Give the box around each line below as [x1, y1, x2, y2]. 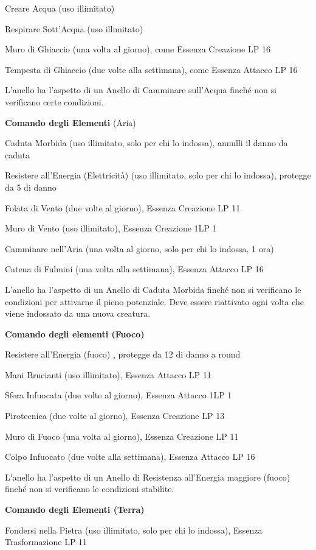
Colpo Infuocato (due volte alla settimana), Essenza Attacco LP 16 [5, 450, 255, 463]
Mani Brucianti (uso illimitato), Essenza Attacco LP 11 [5, 368, 211, 381]
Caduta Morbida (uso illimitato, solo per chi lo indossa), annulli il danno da [5, 136, 288, 149]
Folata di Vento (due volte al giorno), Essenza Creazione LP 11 [5, 201, 241, 214]
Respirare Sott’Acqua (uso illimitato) [5, 22, 143, 35]
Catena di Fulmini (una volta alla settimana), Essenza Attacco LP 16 [5, 263, 264, 275]
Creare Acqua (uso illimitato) [5, 2, 115, 14]
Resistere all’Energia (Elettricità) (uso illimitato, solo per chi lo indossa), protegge [5, 169, 311, 182]
